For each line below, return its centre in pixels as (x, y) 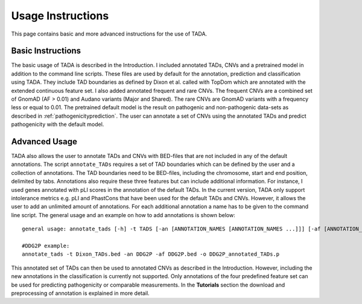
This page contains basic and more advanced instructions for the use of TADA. (109, 34)
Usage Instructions (60, 16)
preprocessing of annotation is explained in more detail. (81, 293)
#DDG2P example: (46, 246)
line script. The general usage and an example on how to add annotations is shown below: (123, 215)
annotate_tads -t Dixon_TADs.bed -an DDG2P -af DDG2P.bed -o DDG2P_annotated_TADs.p (151, 254)
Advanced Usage (44, 141)
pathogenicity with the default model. (58, 124)
